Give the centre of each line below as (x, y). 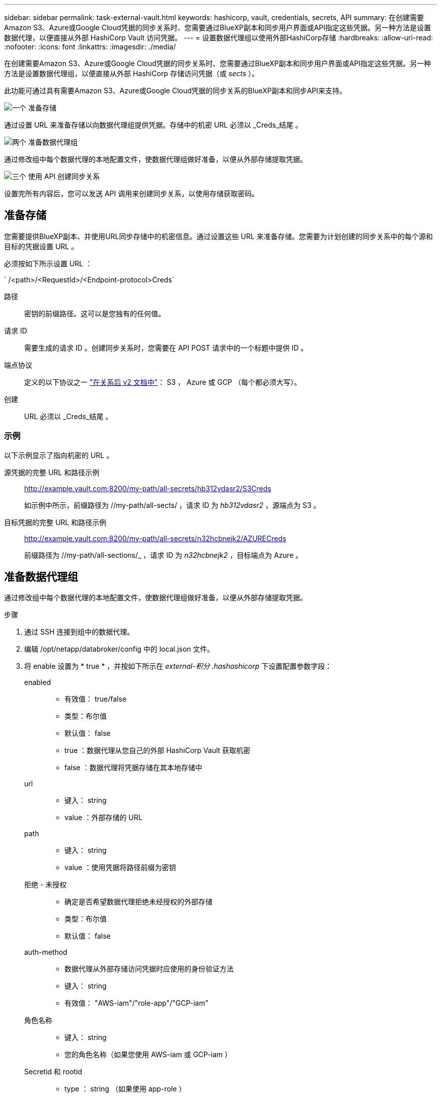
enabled (38, 682)
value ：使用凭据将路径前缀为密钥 (120, 868)
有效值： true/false (96, 699)
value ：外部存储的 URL (103, 818)
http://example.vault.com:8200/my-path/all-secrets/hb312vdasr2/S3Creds (148, 488)
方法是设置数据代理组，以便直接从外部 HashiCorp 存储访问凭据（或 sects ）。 (132, 73)
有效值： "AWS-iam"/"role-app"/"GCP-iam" (136, 1003)
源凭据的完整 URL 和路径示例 (52, 472)
